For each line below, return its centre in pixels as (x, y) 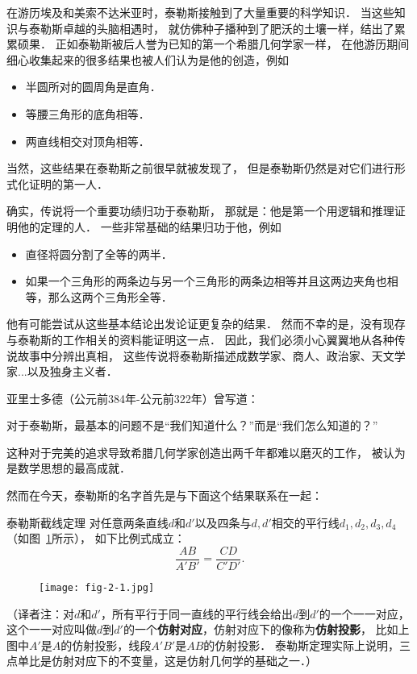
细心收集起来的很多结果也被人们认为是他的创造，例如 (148, 59)
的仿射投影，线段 (106, 645)
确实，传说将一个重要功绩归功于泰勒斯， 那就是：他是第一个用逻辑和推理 (200, 211)
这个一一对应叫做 (52, 629)
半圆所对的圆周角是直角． (93, 87)
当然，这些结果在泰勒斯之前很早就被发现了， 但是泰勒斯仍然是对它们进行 (200, 168)
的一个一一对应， (364, 613)
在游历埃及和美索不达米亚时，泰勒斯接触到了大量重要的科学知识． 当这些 (200, 12)
